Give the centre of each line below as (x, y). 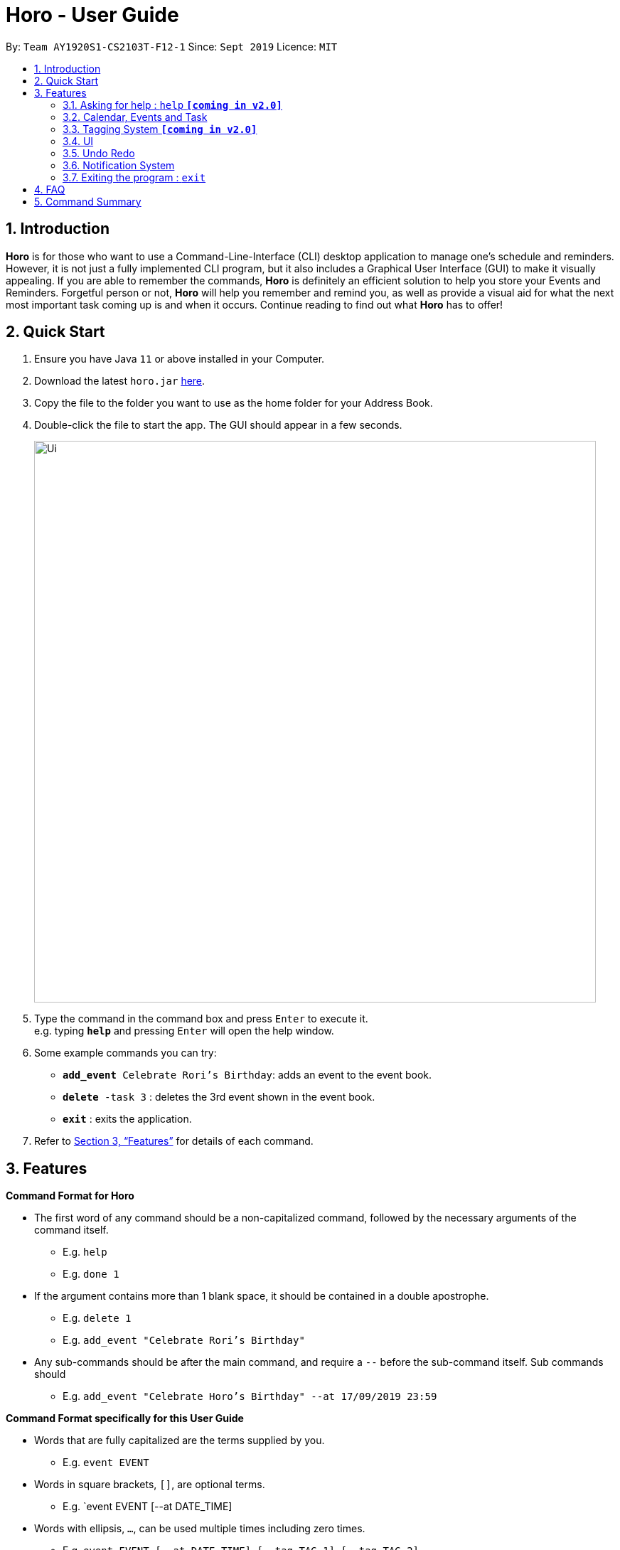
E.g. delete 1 (97, 1318)
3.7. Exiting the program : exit (134, 177)
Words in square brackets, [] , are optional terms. (150, 1485)
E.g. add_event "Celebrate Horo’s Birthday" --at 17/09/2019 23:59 (250, 1396)
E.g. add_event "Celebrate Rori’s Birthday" (184, 1340)
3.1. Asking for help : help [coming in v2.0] (172, 105)
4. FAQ (50, 189)
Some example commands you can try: (125, 1053)
